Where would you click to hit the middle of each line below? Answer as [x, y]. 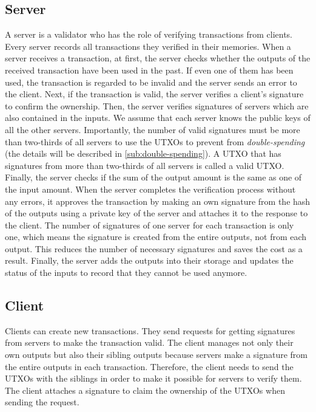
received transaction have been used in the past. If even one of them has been [149, 70]
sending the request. [42, 402]
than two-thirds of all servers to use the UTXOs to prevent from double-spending [155, 141]
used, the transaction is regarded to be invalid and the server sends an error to [151, 82]
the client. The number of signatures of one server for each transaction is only [150, 225]
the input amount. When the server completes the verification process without [150, 189]
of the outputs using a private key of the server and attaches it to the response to [156, 213]
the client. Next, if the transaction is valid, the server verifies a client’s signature [154, 94]
